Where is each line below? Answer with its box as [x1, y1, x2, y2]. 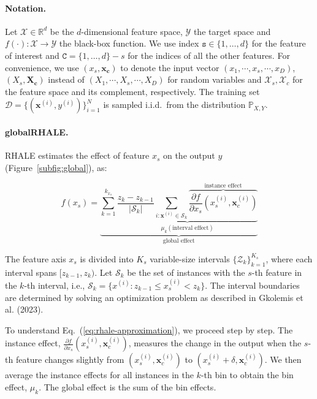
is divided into [80, 252, 134, 265]
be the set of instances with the [127, 265, 245, 278]
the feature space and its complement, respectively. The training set [5, 85, 260, 97]
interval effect [172, 224, 209, 231]
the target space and [193, 25, 271, 37]
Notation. [5, 1, 46, 14]
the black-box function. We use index [59, 37, 199, 50]
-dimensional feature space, [81, 25, 183, 37]
